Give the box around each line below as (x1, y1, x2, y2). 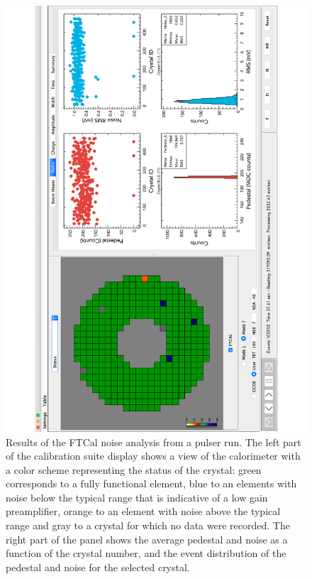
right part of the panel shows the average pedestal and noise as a (6, 531, 288, 546)
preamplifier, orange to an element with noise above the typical (6, 504, 281, 519)
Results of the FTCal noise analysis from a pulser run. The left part (6, 434, 301, 449)
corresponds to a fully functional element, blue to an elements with (6, 476, 297, 491)
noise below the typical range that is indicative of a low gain (6, 489, 268, 504)
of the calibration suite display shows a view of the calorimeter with (6, 448, 301, 463)
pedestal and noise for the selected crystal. (6, 559, 190, 574)
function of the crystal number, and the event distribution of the (6, 546, 286, 561)
